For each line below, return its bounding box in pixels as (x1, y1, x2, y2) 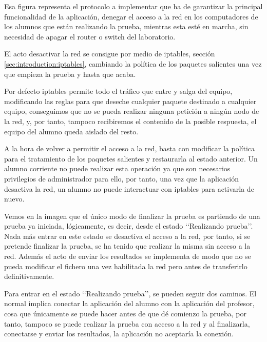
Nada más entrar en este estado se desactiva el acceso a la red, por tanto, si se (4, 230, 251, 241)
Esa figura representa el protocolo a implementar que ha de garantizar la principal (4, 1, 263, 11)
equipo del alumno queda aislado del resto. (4, 126, 139, 136)
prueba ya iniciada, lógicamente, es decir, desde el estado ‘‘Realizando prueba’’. (4, 220, 253, 231)
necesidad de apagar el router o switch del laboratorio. (4, 31, 176, 42)
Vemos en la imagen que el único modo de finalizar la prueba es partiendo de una (4, 210, 260, 221)
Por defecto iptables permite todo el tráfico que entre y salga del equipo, (4, 86, 233, 96)
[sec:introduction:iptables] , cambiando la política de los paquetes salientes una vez (4, 58, 262, 69)
